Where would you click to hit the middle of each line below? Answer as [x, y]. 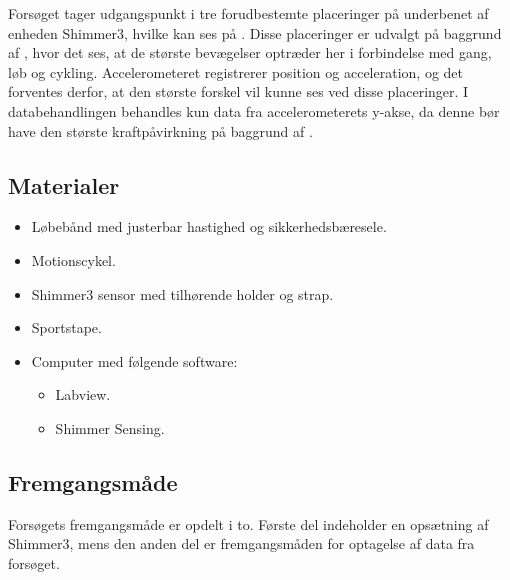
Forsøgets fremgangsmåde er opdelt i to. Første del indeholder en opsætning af [248, 523]
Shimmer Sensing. [110, 427]
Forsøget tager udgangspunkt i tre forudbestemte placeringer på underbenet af [248, 13]
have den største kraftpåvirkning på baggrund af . [160, 130]
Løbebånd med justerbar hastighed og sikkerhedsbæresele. [209, 226]
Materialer [64, 184]
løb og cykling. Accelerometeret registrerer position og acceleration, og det [235, 71]
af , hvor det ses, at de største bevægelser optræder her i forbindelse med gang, [250, 52]
